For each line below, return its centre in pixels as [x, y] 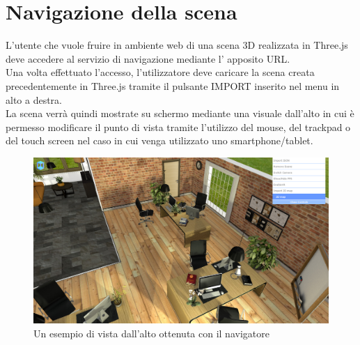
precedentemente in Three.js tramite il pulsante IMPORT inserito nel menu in [173, 85]
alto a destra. [34, 99]
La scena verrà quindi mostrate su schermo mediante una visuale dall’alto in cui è [180, 113]
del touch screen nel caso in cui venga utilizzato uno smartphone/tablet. [159, 140]
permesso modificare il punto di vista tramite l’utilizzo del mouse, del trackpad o [178, 127]
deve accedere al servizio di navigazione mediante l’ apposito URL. [148, 58]
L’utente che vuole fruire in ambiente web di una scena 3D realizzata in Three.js [177, 45]
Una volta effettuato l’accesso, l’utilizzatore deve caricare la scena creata [160, 72]
